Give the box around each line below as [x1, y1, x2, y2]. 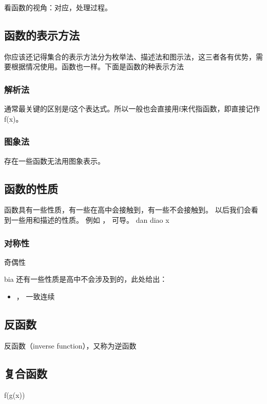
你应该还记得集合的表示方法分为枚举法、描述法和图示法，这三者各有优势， [4, 51, 256, 62]
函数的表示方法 [4, 27, 80, 43]
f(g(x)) [4, 389, 25, 400]
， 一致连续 [16, 291, 55, 301]
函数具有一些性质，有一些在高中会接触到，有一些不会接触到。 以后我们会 [4, 204, 251, 215]
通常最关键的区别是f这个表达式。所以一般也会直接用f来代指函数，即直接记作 [4, 103, 260, 114]
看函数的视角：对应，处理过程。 [4, 2, 112, 12]
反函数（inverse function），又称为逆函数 [4, 340, 137, 351]
